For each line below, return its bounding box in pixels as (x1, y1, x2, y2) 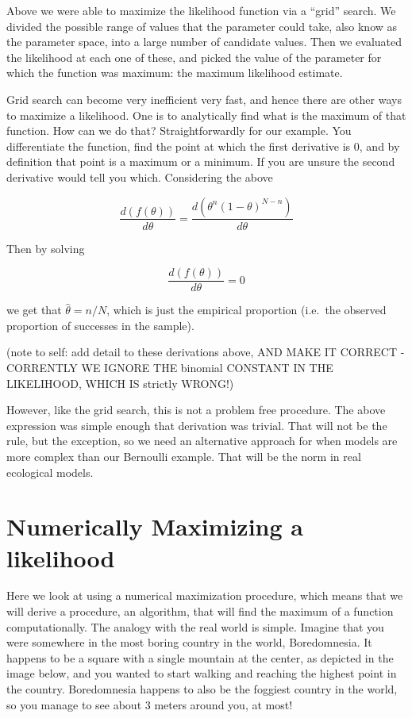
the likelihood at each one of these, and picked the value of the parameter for (6, 48, 382, 65)
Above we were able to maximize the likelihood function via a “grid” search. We (6, 2, 396, 18)
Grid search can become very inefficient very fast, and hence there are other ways (6, 90, 402, 107)
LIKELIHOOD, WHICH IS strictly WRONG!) (6, 374, 234, 391)
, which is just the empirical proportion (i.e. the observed (106, 301, 387, 318)
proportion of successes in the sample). (6, 317, 194, 333)
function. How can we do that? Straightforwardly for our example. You (6, 122, 352, 139)
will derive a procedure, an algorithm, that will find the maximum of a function (6, 603, 394, 620)
